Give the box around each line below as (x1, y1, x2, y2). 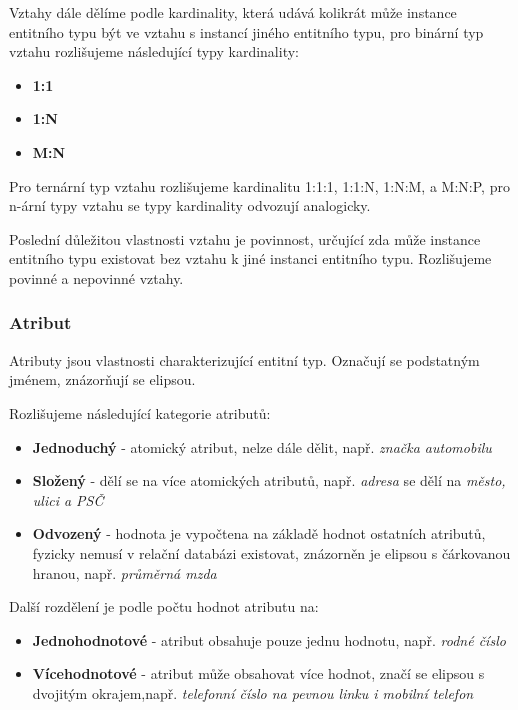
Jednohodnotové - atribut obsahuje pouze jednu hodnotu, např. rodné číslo (32, 629, 506, 650)
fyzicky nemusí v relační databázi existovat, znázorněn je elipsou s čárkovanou (32, 542, 511, 563)
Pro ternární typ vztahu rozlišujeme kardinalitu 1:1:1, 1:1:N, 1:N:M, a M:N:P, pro (9, 175, 510, 196)
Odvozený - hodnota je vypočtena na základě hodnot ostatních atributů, (32, 523, 486, 544)
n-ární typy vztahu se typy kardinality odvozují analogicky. (9, 195, 371, 216)
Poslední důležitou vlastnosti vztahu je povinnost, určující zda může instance (9, 228, 481, 249)
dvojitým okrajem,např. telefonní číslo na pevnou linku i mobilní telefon (32, 682, 474, 703)
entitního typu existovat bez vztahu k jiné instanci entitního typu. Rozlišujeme (9, 248, 492, 269)
